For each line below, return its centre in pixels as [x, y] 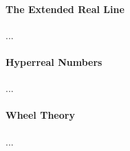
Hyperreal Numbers [54, 61]
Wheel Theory [40, 115]
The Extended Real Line [65, 9]
